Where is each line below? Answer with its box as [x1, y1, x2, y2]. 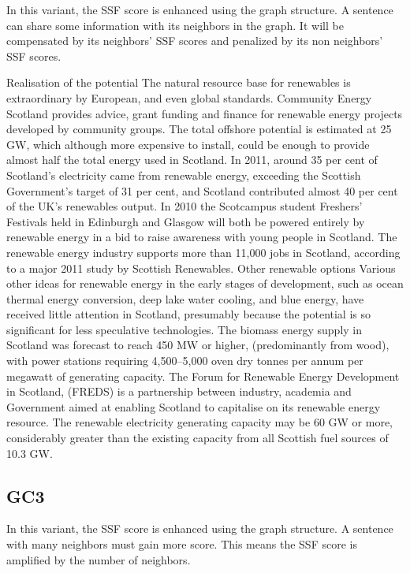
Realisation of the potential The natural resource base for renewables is [6, 74, 351, 91]
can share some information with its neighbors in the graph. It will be [6, 17, 344, 33]
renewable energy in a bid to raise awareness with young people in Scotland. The [6, 229, 397, 245]
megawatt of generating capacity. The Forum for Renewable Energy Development [6, 367, 400, 384]
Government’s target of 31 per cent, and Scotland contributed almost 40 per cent [6, 182, 398, 199]
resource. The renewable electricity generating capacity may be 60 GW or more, [6, 414, 393, 430]
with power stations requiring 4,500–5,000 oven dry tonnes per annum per [6, 352, 363, 369]
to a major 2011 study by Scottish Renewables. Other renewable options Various [6, 259, 396, 276]
